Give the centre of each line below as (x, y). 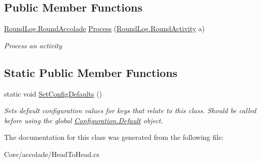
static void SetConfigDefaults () (53, 93)
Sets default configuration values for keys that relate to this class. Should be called (130, 110)
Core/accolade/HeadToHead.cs (52, 154)
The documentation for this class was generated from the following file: (114, 137)
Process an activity (33, 45)
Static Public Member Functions (91, 72)
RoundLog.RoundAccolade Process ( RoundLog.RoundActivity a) (105, 28)
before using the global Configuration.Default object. (84, 120)
